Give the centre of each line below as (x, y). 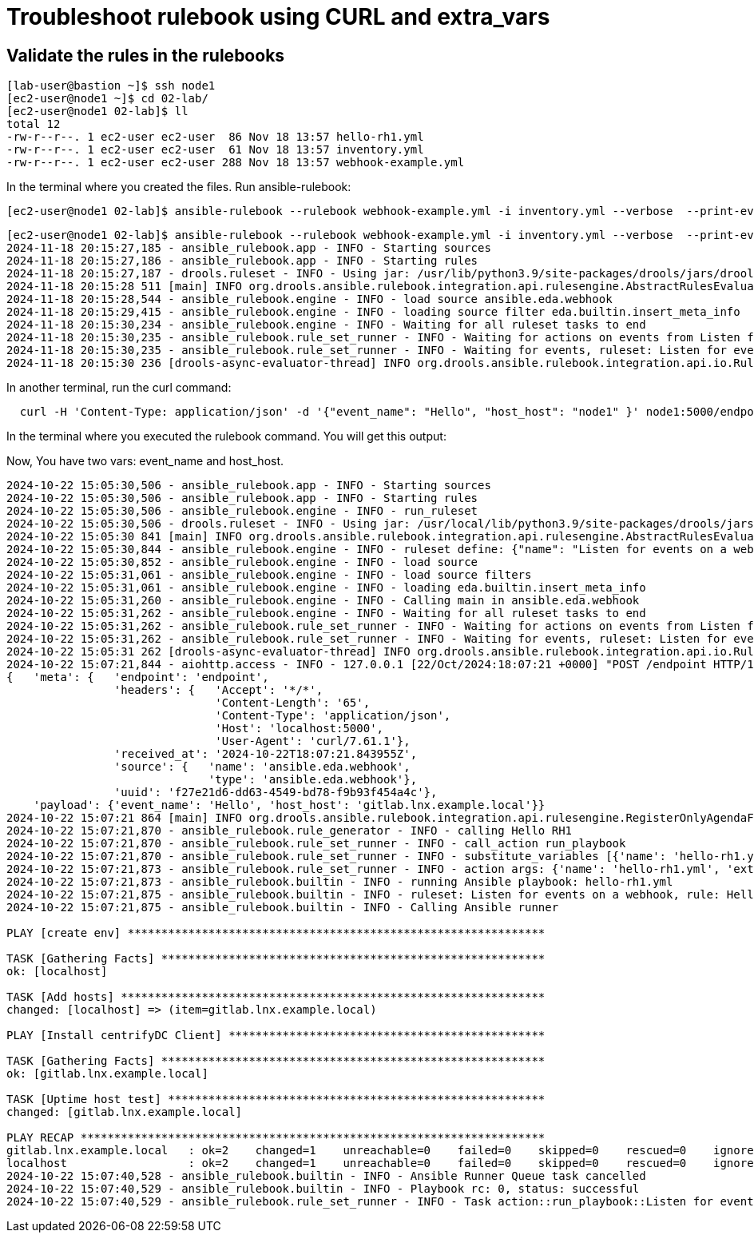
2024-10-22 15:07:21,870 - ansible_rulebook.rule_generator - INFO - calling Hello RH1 (290, 831)
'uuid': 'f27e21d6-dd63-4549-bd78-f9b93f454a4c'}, (276, 793)
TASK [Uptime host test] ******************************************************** (276, 1100)
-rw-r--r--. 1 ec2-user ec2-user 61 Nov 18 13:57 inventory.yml (215, 150)
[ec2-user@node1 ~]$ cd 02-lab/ (107, 99)
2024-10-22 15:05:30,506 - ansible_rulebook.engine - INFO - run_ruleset (242, 511)
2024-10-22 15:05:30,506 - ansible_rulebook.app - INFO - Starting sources (249, 486)
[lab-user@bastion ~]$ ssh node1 (111, 86)
